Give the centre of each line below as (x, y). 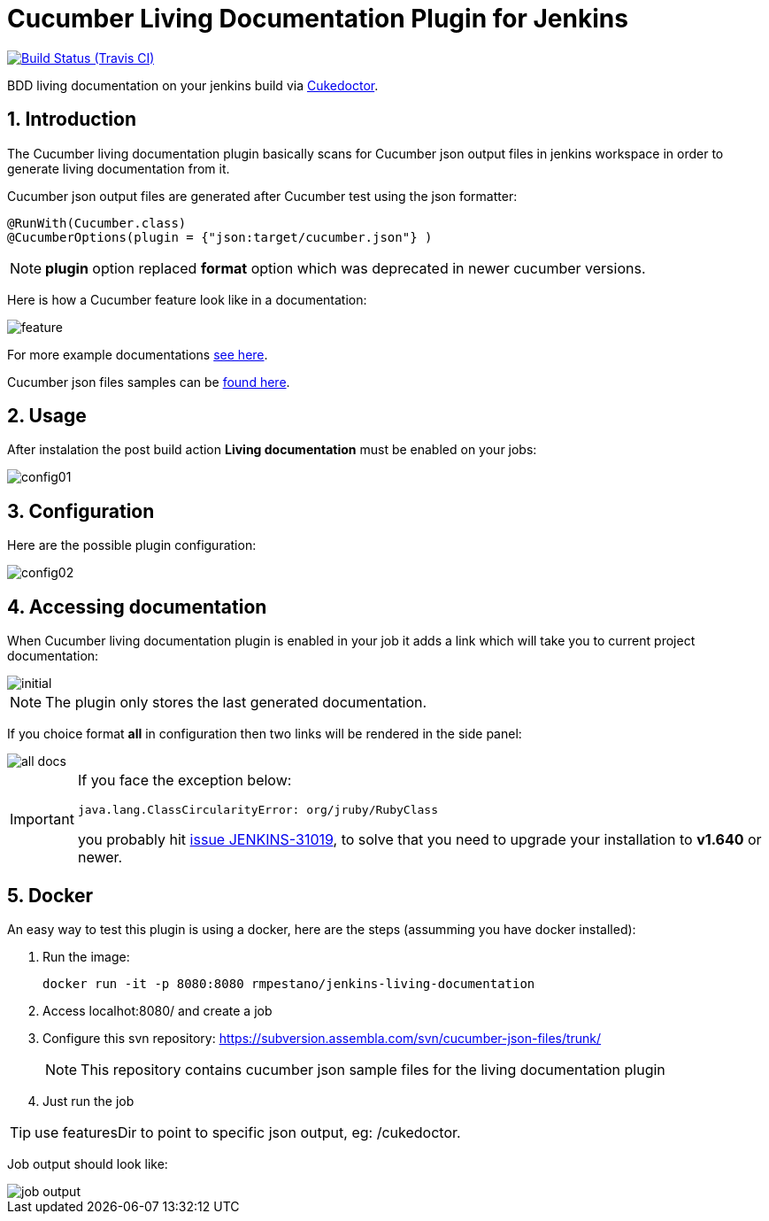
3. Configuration (81, 511)
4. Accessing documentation (137, 607)
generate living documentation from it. (119, 168)
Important (42, 819)
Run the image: (86, 956)
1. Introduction (72, 120)
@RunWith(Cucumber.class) (97, 223)
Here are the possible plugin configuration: (132, 545)
